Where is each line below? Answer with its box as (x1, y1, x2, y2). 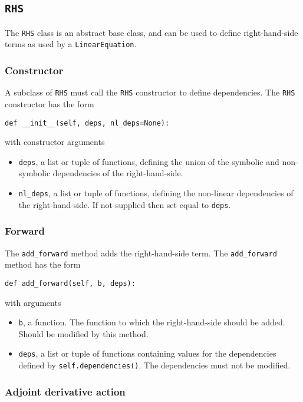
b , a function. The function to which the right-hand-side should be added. (18, 316, 285, 328)
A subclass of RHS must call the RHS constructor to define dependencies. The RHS (5, 86, 295, 98)
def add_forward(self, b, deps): (5, 279, 136, 288)
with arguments (5, 296, 61, 308)
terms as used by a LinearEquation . (5, 38, 137, 50)
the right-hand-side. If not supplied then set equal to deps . (18, 198, 231, 210)
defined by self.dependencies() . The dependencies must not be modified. (18, 359, 291, 371)
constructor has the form (5, 97, 94, 110)
